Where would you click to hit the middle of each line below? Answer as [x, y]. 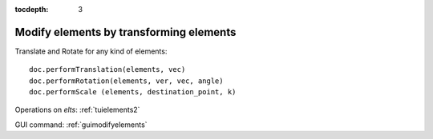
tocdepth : [32, 9]
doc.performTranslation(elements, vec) [107, 69]
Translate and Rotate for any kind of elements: [91, 51]
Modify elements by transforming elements [125, 32]
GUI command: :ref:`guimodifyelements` [81, 125]
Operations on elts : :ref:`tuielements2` [77, 110]
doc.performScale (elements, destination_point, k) [133, 92]
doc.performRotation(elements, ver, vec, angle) [126, 81]
